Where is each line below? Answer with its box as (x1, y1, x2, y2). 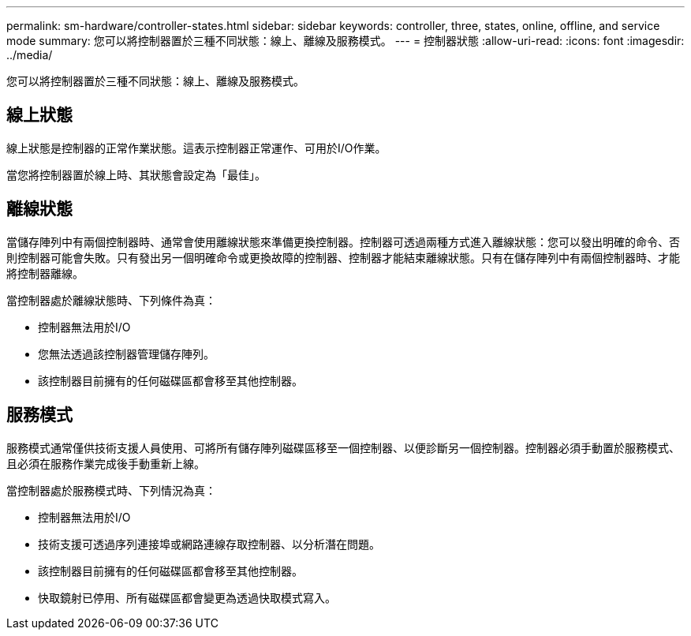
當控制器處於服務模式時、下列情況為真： (6, 483, 216, 497)
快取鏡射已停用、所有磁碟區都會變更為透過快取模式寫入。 (38, 590, 336, 604)
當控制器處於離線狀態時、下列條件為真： (6, 293, 216, 307)
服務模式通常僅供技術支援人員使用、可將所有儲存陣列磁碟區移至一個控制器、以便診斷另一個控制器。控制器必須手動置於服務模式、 (6, 440, 680, 455)
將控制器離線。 (6, 266, 84, 280)
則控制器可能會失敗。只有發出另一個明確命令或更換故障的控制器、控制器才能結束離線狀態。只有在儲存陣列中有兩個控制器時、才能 (6, 250, 680, 264)
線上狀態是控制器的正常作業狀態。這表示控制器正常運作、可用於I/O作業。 (6, 140, 387, 155)
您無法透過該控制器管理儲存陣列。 (38, 346, 215, 361)
